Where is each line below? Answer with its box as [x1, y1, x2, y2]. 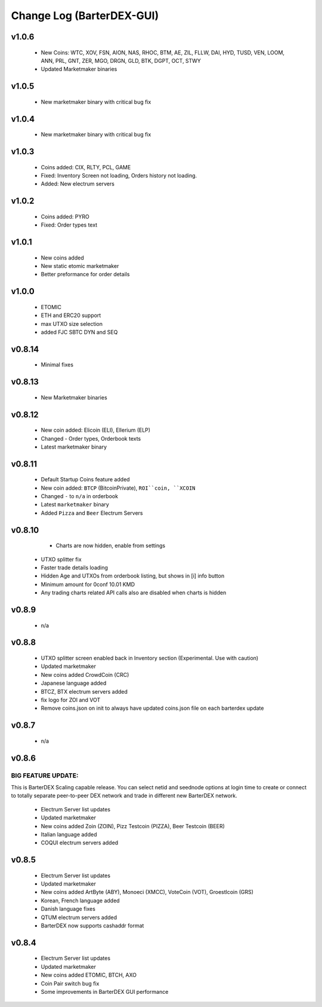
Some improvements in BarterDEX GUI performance [41, 988, 169, 996]
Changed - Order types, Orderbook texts [41, 435, 141, 442]
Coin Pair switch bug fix [41, 979, 100, 987]
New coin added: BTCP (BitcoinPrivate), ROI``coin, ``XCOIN [41, 484, 196, 492]
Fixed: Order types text [41, 221, 98, 228]
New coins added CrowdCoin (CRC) [41, 671, 129, 678]
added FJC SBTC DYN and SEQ [41, 328, 118, 335]
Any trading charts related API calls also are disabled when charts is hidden [41, 589, 227, 596]
